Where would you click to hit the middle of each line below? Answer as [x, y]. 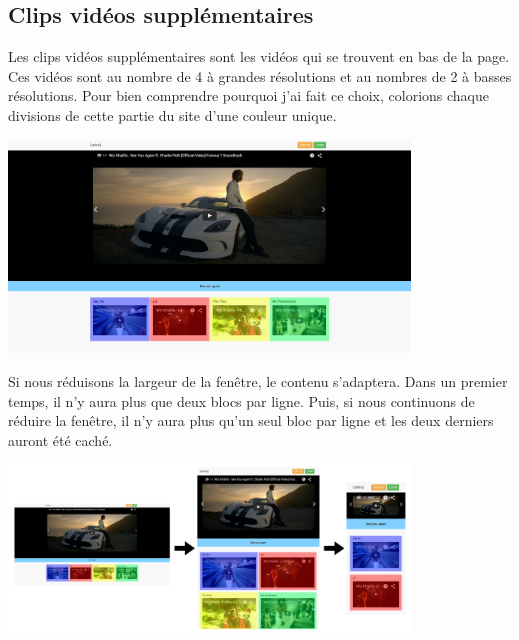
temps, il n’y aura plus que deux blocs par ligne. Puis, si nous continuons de [241, 400]
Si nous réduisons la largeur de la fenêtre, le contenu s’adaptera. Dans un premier [258, 380]
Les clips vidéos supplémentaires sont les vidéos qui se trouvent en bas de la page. [259, 56]
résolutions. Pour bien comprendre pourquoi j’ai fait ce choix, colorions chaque [248, 95]
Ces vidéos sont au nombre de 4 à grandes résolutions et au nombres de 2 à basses [260, 75]
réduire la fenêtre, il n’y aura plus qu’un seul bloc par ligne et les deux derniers [251, 420]
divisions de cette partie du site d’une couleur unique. [172, 114]
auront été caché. [60, 439]
